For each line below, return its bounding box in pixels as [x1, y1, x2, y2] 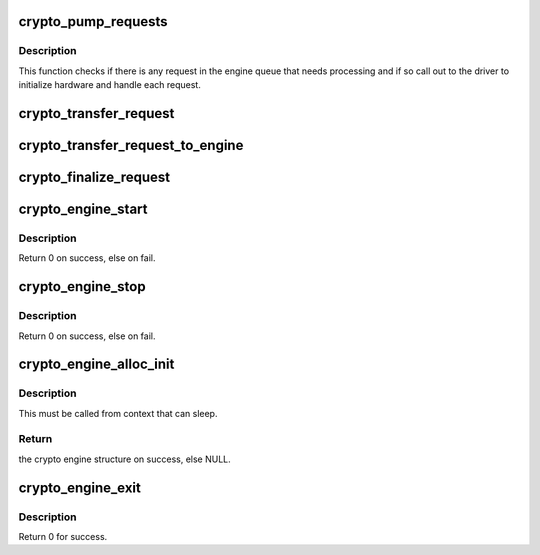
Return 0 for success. [18, 530, 108, 542]
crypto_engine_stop [18, 278, 146, 295]
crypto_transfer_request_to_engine [18, 136, 244, 154]
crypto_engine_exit [18, 479, 142, 496]
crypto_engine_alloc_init [18, 356, 175, 373]
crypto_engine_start [18, 201, 149, 218]
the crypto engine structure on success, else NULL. [18, 453, 232, 465]
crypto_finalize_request [18, 169, 170, 185]
